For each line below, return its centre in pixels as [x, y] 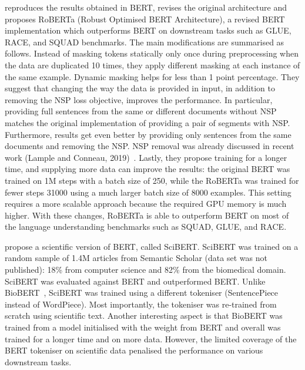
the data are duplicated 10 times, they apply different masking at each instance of [152, 65]
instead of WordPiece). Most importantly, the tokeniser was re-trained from [141, 304]
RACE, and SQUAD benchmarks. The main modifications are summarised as [145, 42]
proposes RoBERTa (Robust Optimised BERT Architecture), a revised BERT [145, 19]
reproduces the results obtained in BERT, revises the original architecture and [146, 7]
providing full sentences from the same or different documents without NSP [141, 111]
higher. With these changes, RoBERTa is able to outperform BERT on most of [147, 215]
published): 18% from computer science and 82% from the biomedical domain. [145, 270]
